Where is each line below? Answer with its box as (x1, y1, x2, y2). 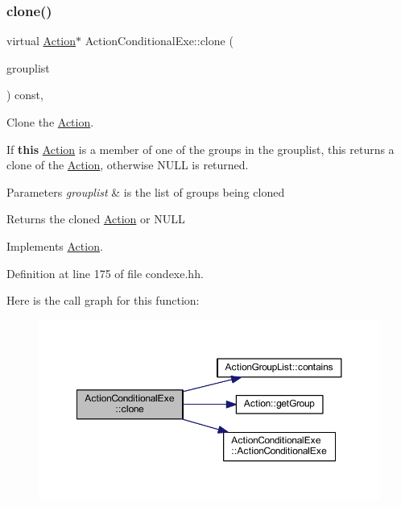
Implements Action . (6, 237, 103, 254)
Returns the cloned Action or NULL (6, 210, 185, 227)
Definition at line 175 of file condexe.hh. (6, 264, 204, 281)
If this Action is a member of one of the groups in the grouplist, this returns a (6, 140, 395, 157)
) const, (6, 86, 43, 103)
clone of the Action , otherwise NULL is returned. (6, 156, 249, 173)
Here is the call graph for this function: (6, 292, 200, 309)
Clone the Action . (6, 114, 94, 130)
